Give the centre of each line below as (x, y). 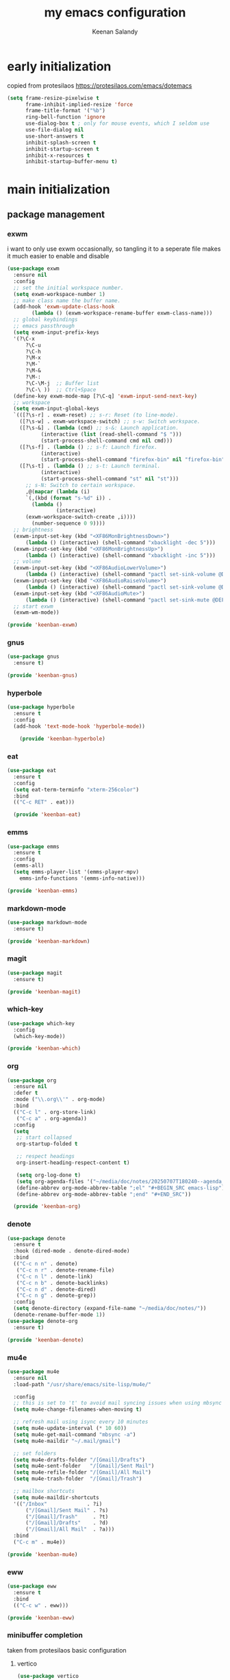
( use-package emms (33, 847)
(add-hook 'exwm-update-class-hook (64, 307)
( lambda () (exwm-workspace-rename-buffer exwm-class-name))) (122, 313)
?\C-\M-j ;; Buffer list (62, 383)
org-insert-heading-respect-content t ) (73, 1163)
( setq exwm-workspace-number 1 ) (60, 294)
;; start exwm (33, 606)
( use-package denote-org (42, 1321)
